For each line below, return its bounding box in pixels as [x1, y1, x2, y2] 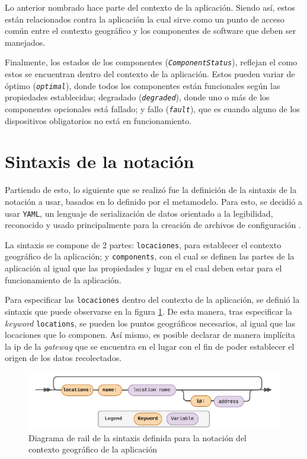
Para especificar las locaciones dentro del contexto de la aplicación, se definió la [5, 293, 300, 306]
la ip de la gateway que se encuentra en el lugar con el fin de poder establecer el [5, 340, 295, 352]
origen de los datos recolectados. [5, 352, 122, 364]
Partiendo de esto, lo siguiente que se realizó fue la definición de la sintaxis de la [5, 183, 297, 196]
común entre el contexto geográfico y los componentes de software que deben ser [5, 24, 296, 37]
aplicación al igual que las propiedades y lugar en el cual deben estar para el [5, 262, 282, 274]
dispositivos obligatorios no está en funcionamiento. [5, 114, 192, 126]
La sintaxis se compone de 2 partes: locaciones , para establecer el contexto [5, 238, 282, 251]
